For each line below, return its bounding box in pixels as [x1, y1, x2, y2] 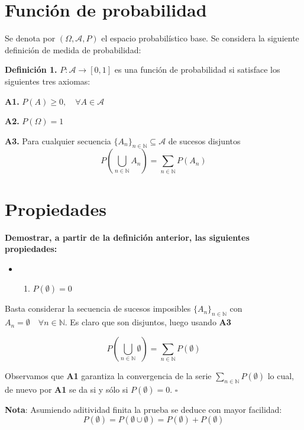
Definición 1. [5, 63, 57, 76]
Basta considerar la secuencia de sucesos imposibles [5, 302, 191, 315]
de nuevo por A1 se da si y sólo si [5, 383, 128, 395]
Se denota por [5, 32, 56, 44]
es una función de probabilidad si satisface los [114, 63, 280, 76]
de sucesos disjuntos [168, 134, 241, 147]
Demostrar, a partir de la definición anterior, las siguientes [5, 231, 250, 243]
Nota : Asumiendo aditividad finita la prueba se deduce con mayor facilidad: [5, 403, 282, 415]
